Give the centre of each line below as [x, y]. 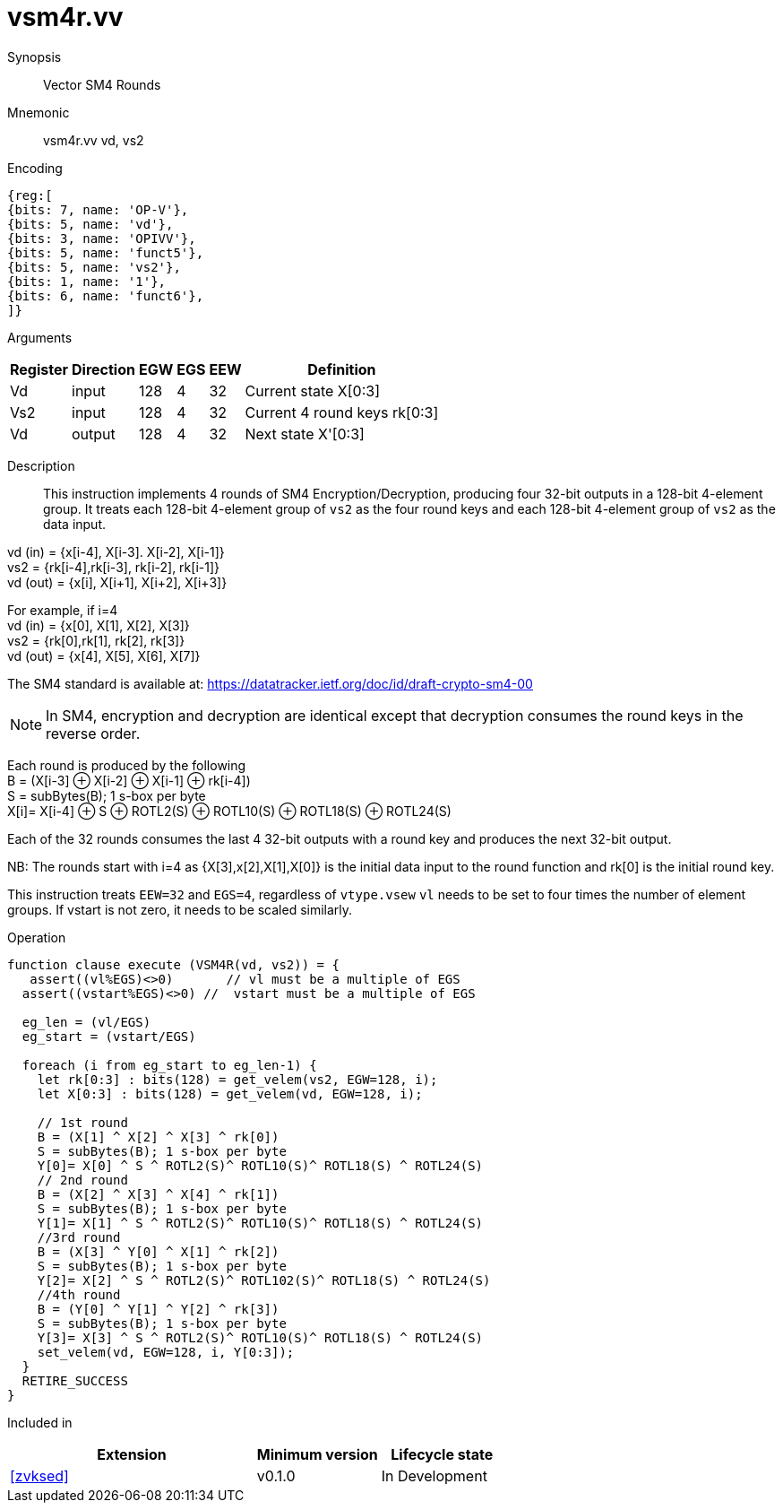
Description [41, 465]
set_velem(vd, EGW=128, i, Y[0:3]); [166, 1352]
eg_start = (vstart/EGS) [109, 1036]
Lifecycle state [442, 1454]
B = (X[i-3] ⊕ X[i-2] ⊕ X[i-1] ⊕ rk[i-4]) [129, 780]
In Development [434, 1475]
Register [39, 369]
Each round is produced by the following [127, 765]
